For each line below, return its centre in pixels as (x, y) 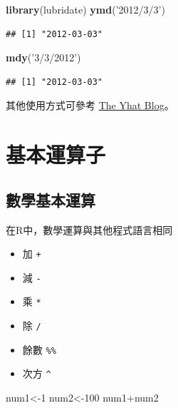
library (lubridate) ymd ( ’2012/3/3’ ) (85, 9)
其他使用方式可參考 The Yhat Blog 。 (90, 105)
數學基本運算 (51, 199)
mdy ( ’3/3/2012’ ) (43, 57)
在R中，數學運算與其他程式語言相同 (89, 229)
